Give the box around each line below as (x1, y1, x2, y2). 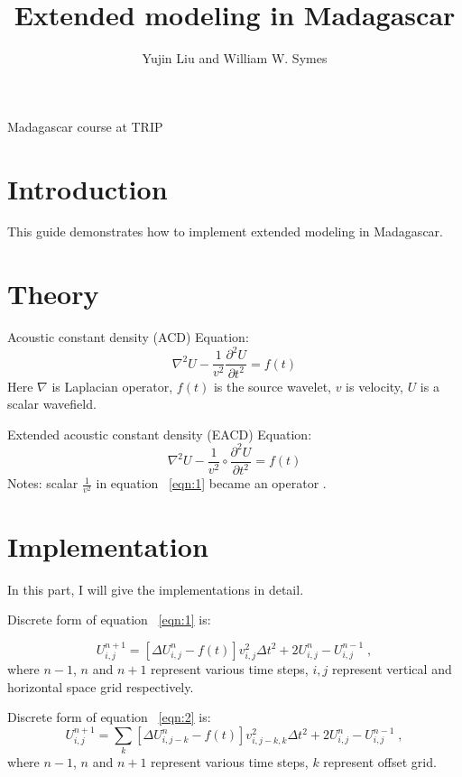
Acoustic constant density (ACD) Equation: (7, 328, 249, 347)
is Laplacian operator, (51, 376, 173, 395)
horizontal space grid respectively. (7, 677, 194, 696)
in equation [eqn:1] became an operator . (96, 474, 327, 493)
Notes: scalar (7, 474, 79, 493)
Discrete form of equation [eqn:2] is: (7, 708, 211, 726)
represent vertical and (331, 660, 452, 679)
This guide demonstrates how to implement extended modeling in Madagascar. (7, 222, 443, 241)
